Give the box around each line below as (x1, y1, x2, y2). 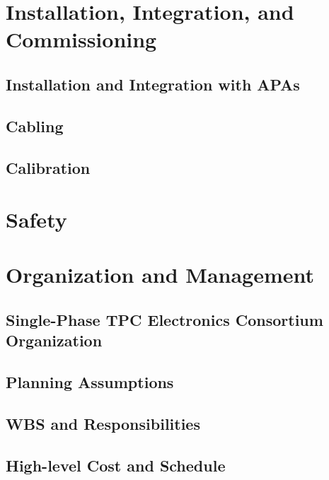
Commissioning (6, 25, 157, 54)
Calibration (6, 156, 91, 178)
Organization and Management (6, 260, 315, 289)
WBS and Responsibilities (6, 413, 200, 434)
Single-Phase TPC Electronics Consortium (6, 309, 323, 331)
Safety (6, 205, 67, 234)
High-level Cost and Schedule (6, 454, 226, 476)
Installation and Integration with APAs (6, 73, 300, 95)
